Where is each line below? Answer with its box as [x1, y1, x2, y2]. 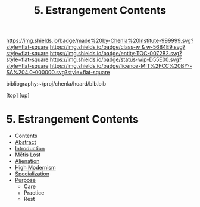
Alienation [14, 158, 40, 165]
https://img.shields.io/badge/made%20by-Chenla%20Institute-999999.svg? [6, 37, 194, 45]
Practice [23, 189, 45, 196]
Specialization [14, 170, 49, 177]
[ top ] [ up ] [6, 92, 30, 99]
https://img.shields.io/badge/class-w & [49, 43, 145, 51]
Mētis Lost [14, 151, 41, 158]
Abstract [14, 139, 36, 146]
